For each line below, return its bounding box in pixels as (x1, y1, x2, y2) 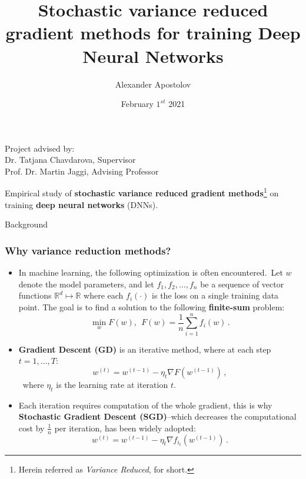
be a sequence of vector (200, 277, 284, 290)
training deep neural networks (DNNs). (5, 198, 158, 210)
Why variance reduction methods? (5, 243, 171, 257)
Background (5, 218, 48, 230)
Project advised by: (5, 142, 75, 154)
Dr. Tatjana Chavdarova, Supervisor (5, 153, 136, 166)
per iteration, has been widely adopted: (54, 421, 196, 434)
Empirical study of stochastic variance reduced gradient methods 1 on (5, 185, 279, 199)
